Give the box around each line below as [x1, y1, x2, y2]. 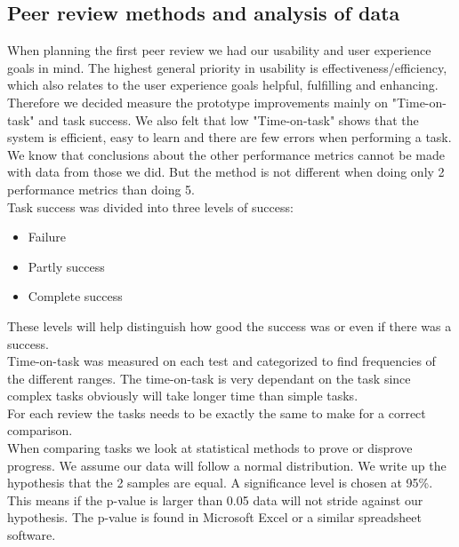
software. [7, 526, 56, 544]
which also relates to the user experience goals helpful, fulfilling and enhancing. [7, 75, 439, 94]
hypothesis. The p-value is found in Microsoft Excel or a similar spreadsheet [7, 508, 423, 527]
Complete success [28, 287, 123, 305]
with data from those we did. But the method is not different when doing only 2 [7, 163, 445, 181]
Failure [28, 227, 67, 246]
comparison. [7, 421, 73, 440]
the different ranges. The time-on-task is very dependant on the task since [7, 369, 411, 387]
